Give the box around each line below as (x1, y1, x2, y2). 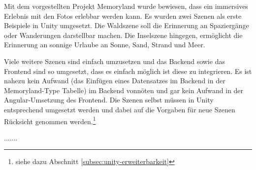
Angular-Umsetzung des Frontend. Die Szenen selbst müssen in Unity (4, 95, 214, 105)
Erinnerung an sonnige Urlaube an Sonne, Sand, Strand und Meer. (4, 39, 205, 50)
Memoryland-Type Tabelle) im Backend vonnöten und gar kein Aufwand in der (4, 85, 244, 95)
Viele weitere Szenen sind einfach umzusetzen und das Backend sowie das (4, 56, 225, 66)
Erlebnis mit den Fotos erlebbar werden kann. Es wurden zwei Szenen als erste (4, 10, 242, 21)
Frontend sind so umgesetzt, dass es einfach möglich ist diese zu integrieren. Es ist (4, 66, 252, 76)
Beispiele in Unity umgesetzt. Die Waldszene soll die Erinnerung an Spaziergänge (4, 20, 249, 31)
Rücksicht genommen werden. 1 (4, 114, 96, 126)
